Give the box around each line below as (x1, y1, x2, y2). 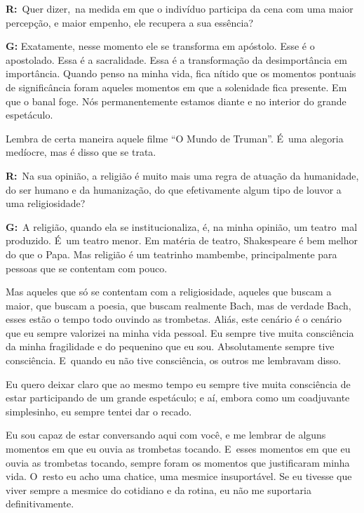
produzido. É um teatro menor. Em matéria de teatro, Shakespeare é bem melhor (6, 233, 358, 248)
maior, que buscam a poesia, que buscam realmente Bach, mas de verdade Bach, (6, 298, 351, 312)
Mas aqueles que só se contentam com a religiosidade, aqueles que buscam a (6, 284, 332, 299)
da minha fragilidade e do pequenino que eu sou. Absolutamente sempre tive (6, 339, 335, 354)
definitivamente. (6, 496, 74, 511)
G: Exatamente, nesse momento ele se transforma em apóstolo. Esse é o (6, 39, 315, 53)
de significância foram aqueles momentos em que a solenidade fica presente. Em (6, 79, 347, 94)
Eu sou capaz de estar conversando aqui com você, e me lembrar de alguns (6, 427, 326, 442)
